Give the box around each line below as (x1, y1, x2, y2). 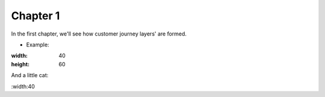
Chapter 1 (11, 9, 60, 22)
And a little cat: (11, 72, 49, 79)
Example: (26, 41, 49, 48)
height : (11, 60, 30, 67)
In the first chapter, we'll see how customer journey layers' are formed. (11, 30, 187, 37)
